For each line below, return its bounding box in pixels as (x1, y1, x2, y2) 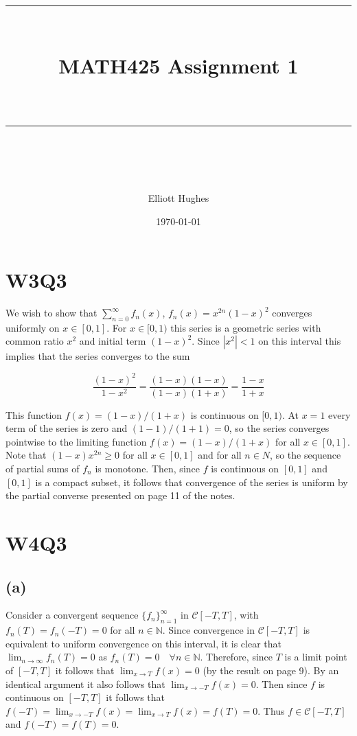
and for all (198, 448, 242, 462)
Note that (5, 448, 47, 462)
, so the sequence (270, 448, 341, 462)
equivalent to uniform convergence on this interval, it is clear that (5, 636, 282, 650)
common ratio (5, 334, 64, 348)
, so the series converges (229, 421, 330, 435)
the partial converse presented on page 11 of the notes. (5, 488, 235, 503)
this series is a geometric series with (170, 320, 321, 334)
